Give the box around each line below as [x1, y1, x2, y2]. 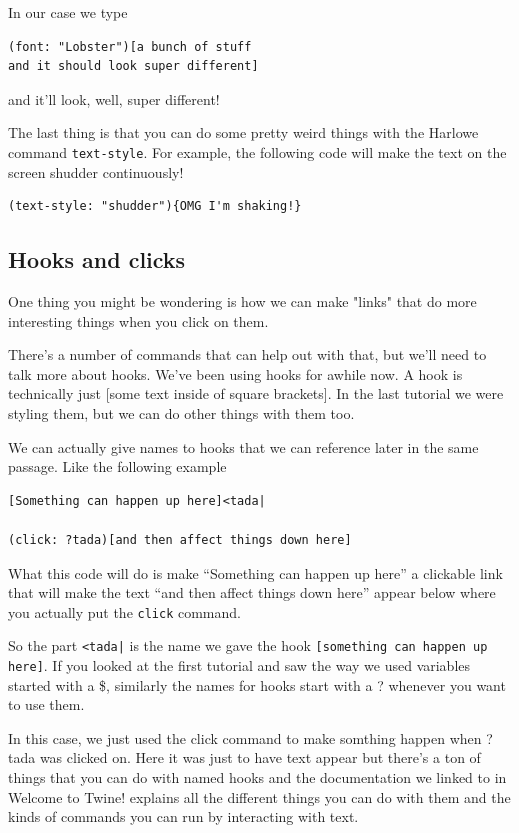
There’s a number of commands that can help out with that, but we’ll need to [8, 344, 487, 365]
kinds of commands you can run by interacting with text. [8, 806, 359, 827]
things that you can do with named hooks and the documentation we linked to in [8, 767, 507, 788]
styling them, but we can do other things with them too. [8, 402, 355, 423]
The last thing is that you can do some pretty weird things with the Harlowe [8, 122, 479, 143]
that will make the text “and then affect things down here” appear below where [8, 582, 496, 603]
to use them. [8, 694, 85, 715]
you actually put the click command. [8, 601, 241, 622]
